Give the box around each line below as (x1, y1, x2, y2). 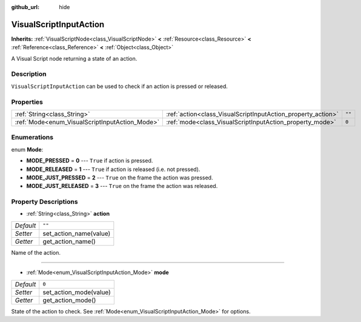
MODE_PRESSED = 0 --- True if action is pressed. (26, 157, 153, 164)
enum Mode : (11, 146, 44, 153)
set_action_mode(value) (42, 288, 111, 297)
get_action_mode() (42, 296, 96, 304)
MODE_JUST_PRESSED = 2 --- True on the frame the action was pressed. (26, 173, 213, 181)
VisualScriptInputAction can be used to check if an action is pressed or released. (11, 82, 228, 90)
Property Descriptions (11, 198, 78, 206)
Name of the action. (11, 249, 61, 256)
